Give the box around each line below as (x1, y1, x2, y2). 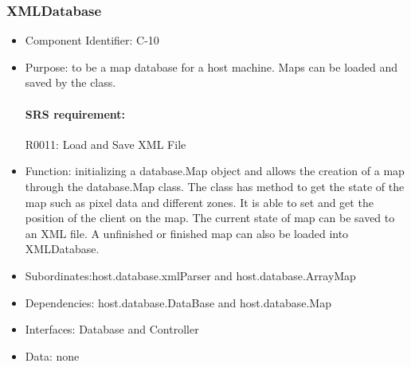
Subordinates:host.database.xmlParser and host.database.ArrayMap (25, 267, 356, 283)
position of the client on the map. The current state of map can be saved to (25, 209, 395, 226)
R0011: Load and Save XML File (25, 135, 186, 152)
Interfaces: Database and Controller (25, 321, 199, 338)
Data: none (25, 347, 80, 364)
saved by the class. (25, 74, 116, 91)
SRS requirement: (25, 105, 126, 122)
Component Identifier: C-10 (25, 32, 159, 49)
